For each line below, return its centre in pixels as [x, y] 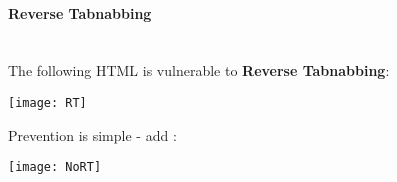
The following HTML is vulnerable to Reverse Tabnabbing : [199, 70]
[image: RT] [47, 102]
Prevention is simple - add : [92, 134]
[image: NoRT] [55, 167]
